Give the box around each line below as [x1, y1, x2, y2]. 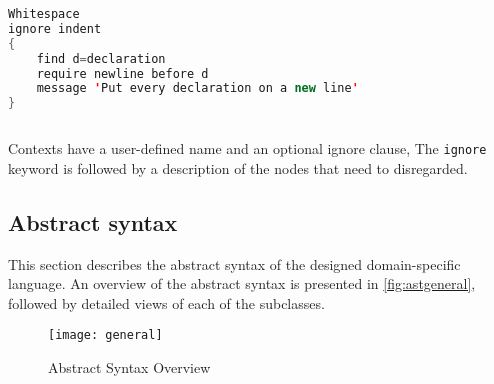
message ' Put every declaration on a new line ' [36, 81, 359, 96]
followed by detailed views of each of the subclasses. [8, 292, 325, 313]
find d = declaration [36, 51, 166, 66]
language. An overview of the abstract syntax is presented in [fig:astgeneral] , [8, 273, 476, 294]
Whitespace [8, 7, 80, 21]
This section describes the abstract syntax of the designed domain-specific [8, 253, 461, 274]
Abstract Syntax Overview [48, 357, 211, 378]
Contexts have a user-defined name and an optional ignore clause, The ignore [8, 138, 487, 159]
